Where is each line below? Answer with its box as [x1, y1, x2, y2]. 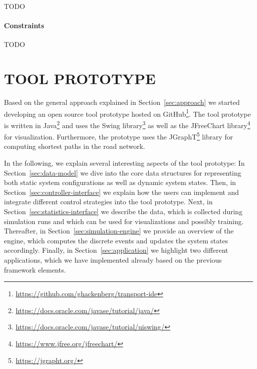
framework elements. [4, 264, 66, 275]
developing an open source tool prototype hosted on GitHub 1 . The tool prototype [4, 107, 251, 119]
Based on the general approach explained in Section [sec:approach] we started [4, 97, 240, 107]
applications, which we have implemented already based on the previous [4, 254, 222, 265]
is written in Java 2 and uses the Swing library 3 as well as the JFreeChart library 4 [4, 118, 251, 130]
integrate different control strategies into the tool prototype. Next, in [4, 196, 213, 207]
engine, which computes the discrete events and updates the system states [4, 235, 228, 245]
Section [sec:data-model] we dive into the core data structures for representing [4, 167, 242, 178]
